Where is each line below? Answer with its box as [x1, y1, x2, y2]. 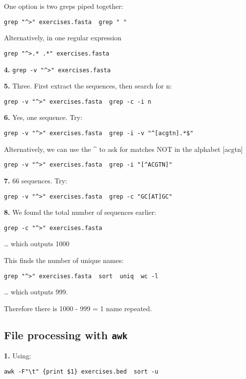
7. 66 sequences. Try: [4, 175, 67, 185]
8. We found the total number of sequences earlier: [4, 207, 156, 217]
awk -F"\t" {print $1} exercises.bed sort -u [4, 368, 158, 375]
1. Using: [4, 350, 31, 361]
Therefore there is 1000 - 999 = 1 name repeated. [4, 303, 152, 313]
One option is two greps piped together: [4, 1, 123, 11]
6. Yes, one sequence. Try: [4, 112, 83, 122]
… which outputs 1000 [4, 238, 70, 249]
